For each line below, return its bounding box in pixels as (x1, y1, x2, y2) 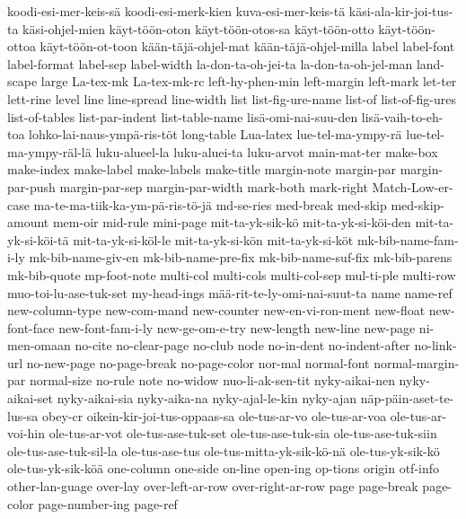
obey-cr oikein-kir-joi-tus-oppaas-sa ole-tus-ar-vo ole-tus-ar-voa (42, 406, 387, 425)
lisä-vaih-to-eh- (361, 107, 444, 126)
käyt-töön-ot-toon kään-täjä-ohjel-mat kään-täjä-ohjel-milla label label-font (40, 37, 455, 56)
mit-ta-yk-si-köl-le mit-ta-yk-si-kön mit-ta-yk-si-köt (73, 230, 354, 249)
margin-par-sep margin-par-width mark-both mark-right (59, 177, 368, 196)
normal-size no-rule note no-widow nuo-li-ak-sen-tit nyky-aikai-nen (29, 371, 395, 390)
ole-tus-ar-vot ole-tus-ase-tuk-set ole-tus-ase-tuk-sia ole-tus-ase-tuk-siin (48, 424, 437, 443)
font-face (7, 318, 55, 337)
